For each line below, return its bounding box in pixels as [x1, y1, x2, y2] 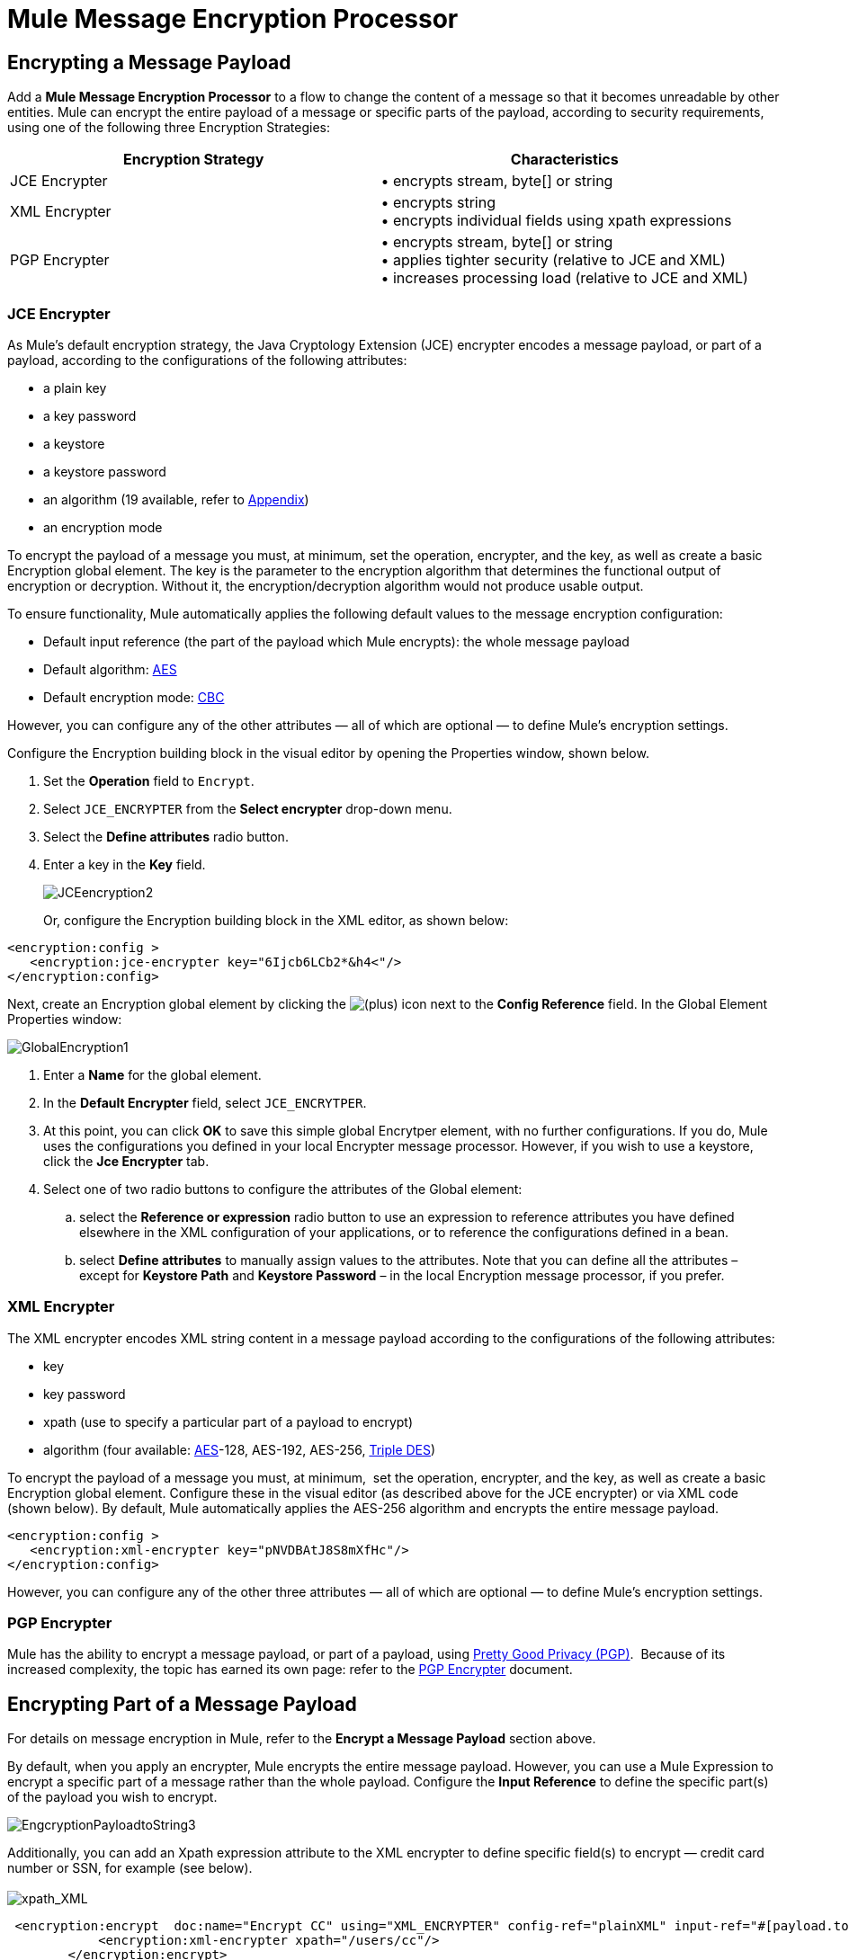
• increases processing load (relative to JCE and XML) [380, 269, 748, 288]
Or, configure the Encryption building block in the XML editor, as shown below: [43, 912, 509, 928]
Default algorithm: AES [43, 661, 177, 677]
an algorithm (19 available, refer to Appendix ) [43, 491, 309, 507]
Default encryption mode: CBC [43, 689, 225, 705]
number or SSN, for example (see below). [7, 1860, 253, 1876]
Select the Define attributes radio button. [43, 828, 289, 844]
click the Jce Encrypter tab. [43, 1153, 210, 1169]
